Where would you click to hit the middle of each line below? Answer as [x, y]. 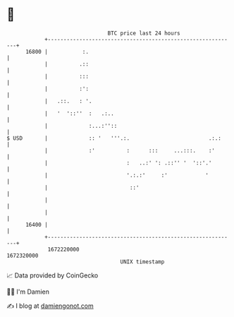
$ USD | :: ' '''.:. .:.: [114, 138]
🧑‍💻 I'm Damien [28, 292]
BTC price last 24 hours [144, 33]
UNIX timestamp [142, 262]
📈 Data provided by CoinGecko [53, 275]
